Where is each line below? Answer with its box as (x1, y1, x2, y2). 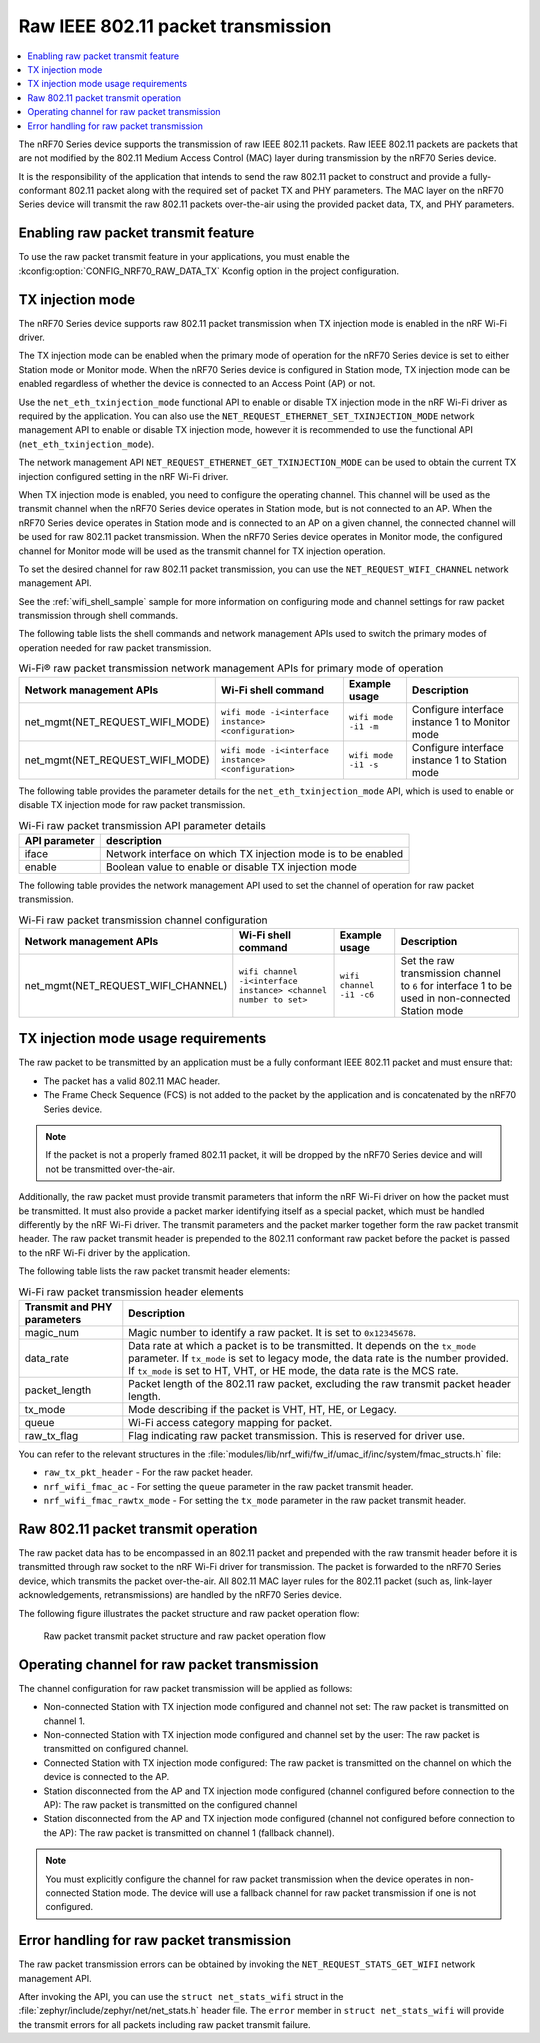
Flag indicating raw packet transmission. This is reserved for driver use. (128, 1428, 465, 1442)
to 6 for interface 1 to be (400, 978, 513, 992)
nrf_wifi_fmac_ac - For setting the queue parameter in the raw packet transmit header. (43, 1480, 414, 1492)
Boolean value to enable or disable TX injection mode (105, 860, 357, 874)
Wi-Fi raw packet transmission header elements (18, 1285, 244, 1299)
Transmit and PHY (24, 1300, 113, 1314)
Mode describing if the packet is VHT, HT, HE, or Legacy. (128, 1402, 397, 1416)
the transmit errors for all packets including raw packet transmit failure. (18, 2018, 311, 2030)
